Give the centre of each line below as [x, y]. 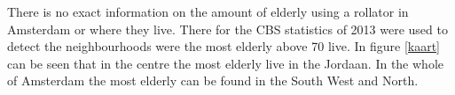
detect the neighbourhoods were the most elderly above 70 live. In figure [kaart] [224, 46]
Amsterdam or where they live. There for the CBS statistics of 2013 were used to [227, 29]
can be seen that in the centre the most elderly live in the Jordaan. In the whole [225, 63]
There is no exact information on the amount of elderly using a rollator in [208, 11]
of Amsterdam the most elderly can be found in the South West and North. [213, 80]
